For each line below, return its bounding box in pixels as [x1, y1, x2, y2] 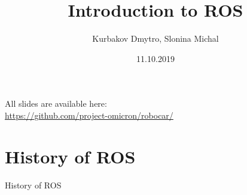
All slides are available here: [5, 97, 107, 110]
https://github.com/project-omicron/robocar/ [5, 109, 173, 121]
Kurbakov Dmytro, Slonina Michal [92, 32, 219, 45]
